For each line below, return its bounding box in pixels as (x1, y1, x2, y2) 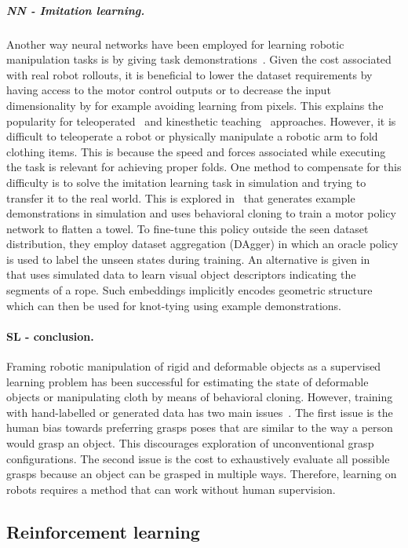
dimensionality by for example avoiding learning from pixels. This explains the (6, 97, 384, 113)
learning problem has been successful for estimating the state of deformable (6, 373, 369, 389)
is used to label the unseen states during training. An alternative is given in (6, 250, 370, 267)
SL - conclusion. (6, 327, 94, 344)
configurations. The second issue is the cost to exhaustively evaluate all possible (6, 450, 390, 466)
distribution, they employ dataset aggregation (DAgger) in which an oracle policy (6, 236, 399, 252)
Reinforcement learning (6, 519, 200, 543)
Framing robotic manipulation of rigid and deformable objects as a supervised (6, 358, 381, 374)
